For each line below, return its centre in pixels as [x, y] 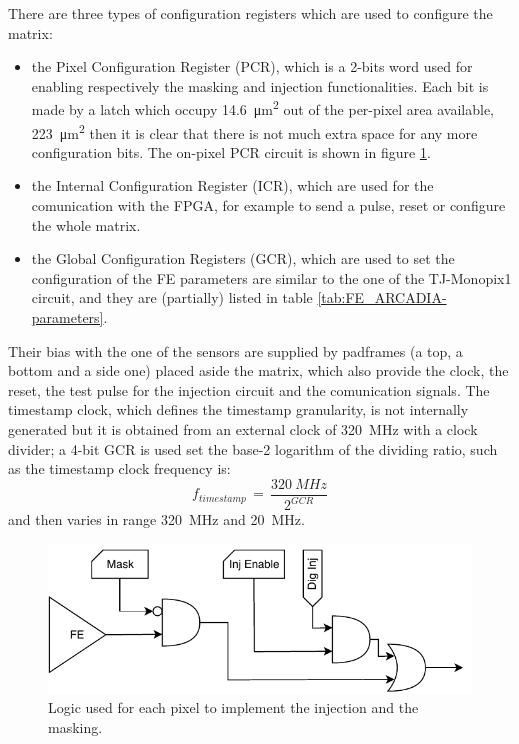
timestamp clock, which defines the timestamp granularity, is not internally [238, 409]
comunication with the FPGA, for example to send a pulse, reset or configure [268, 205]
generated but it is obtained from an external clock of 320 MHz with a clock [243, 429]
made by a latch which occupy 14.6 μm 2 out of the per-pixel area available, [262, 108]
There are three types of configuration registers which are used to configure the [250, 13]
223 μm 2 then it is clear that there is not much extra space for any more [254, 131]
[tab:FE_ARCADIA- [382, 297]
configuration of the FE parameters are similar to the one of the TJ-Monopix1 [271, 277]
